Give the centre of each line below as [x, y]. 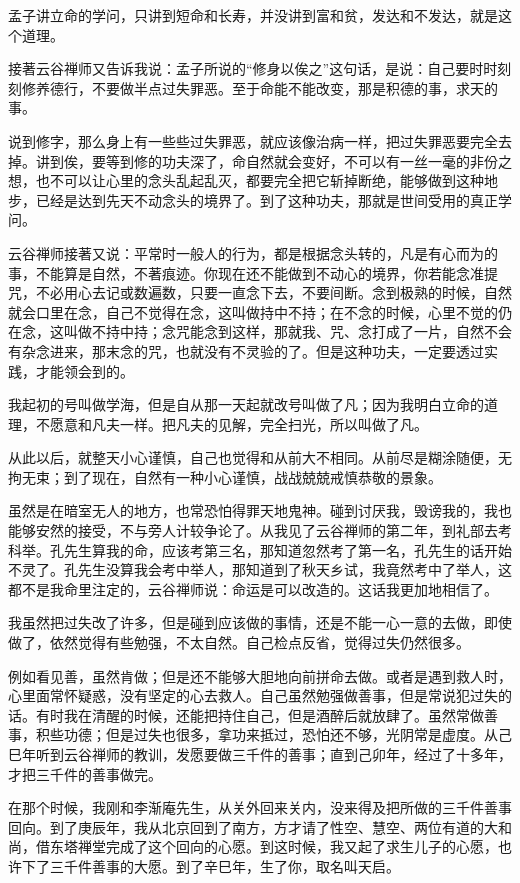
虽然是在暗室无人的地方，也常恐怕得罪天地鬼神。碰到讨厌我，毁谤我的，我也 [260, 510]
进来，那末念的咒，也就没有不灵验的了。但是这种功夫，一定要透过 [266, 350]
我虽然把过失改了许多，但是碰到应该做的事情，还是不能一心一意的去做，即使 [260, 622]
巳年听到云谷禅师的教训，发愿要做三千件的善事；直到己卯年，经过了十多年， [260, 754]
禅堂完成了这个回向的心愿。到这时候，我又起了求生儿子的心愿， [287, 846]
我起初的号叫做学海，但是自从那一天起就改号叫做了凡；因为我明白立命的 [246, 404]
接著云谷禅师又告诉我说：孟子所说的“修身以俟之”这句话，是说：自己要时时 [253, 68]
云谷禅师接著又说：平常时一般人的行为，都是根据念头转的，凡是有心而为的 [253, 252]
